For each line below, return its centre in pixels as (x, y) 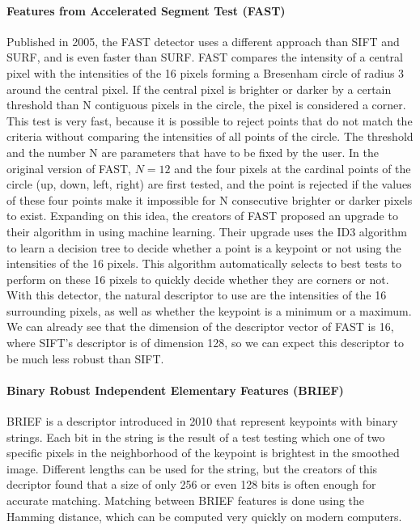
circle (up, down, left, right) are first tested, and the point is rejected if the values (209, 184)
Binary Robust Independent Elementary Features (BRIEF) (175, 390)
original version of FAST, (69, 168)
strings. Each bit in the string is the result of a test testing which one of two (196, 437)
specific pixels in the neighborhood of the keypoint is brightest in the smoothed (203, 453)
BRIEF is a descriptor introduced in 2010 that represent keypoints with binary (202, 421)
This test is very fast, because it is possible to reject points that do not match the (210, 120)
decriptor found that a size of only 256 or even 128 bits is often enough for (191, 484)
